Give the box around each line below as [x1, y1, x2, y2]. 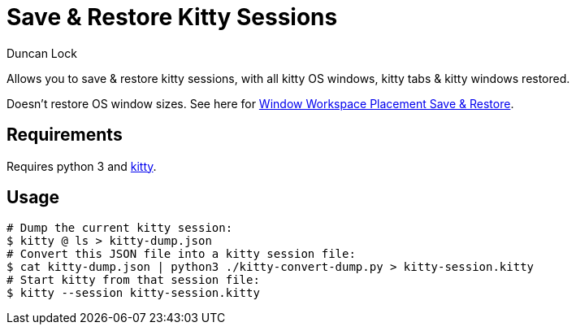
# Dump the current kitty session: [6, 221, 233, 235]
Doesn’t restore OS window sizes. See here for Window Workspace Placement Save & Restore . [6, 96, 514, 111]
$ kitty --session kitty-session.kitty [6, 286, 260, 300]
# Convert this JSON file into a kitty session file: [6, 247, 356, 261]
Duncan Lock [6, 46, 77, 60]
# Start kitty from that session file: [6, 273, 260, 287]
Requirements [6, 124, 123, 146]
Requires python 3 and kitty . [6, 159, 157, 173]
